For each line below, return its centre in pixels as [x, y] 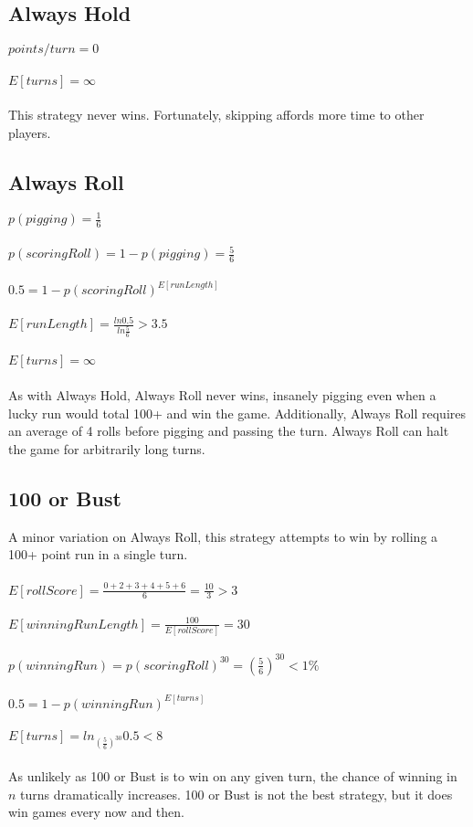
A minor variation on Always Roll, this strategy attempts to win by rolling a [223, 536]
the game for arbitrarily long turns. [107, 448]
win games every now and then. [96, 812]
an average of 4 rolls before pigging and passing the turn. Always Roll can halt [229, 431]
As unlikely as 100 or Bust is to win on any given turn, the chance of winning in [233, 775]
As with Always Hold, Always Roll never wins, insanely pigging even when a [222, 394]
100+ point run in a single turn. [98, 554]
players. [30, 132]
